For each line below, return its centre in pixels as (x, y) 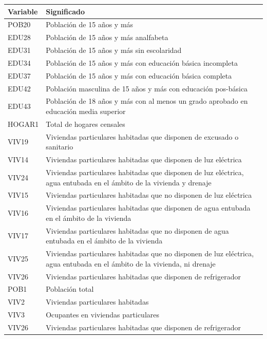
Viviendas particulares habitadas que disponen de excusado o (142, 136)
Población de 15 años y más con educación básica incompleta (142, 62)
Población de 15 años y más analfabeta (107, 37)
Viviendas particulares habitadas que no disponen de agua (137, 230)
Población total (70, 289)
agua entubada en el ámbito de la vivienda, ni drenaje (131, 263)
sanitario (60, 147)
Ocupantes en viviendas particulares (103, 315)
